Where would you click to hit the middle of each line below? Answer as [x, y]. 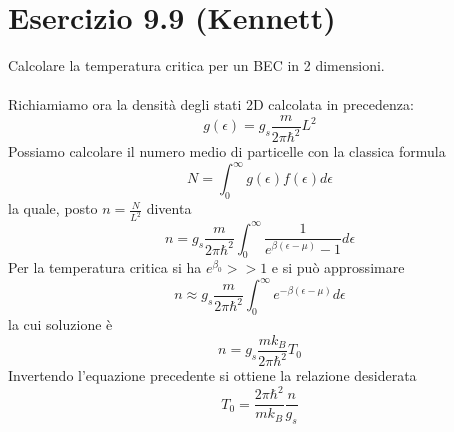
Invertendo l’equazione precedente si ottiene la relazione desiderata [212, 375]
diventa [169, 208]
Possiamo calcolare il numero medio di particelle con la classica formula [227, 151]
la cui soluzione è [60, 324]
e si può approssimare [338, 267]
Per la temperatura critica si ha [105, 267]
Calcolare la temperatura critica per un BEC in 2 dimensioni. [196, 65]
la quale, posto [53, 208]
